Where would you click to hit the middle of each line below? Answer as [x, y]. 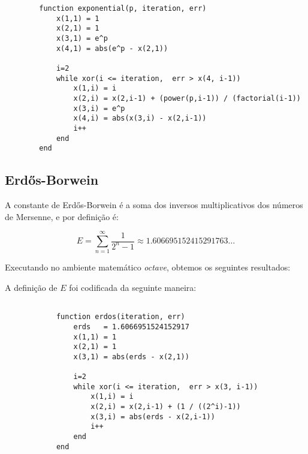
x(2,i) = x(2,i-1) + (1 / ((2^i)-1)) [166, 407]
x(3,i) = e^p [99, 108]
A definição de [31, 287]
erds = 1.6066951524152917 [131, 327]
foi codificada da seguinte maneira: [133, 287]
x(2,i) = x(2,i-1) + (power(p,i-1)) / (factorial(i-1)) [187, 98]
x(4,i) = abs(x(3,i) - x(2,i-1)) [140, 118]
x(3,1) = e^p [82, 38]
